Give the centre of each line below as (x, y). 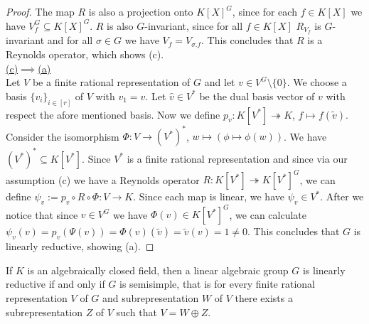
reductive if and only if (55, 284)
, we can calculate (268, 214)
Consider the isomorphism (63, 136)
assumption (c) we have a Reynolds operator (103, 179)
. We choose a (317, 82)
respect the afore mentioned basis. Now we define (113, 114)
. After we (342, 196)
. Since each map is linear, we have (209, 196)
